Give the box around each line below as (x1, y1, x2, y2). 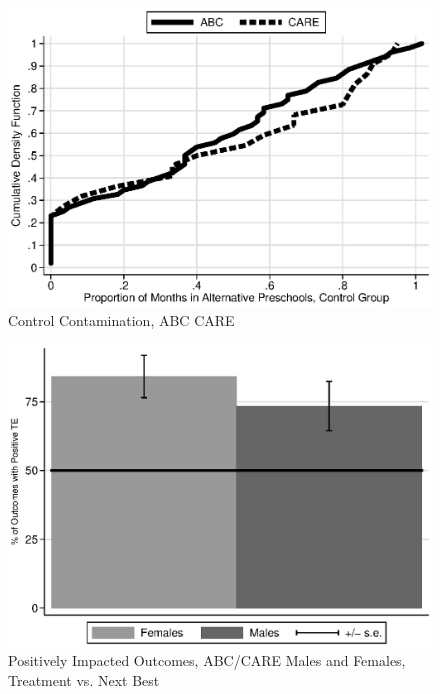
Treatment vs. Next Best (8, 669, 160, 690)
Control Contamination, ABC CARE (8, 310, 235, 331)
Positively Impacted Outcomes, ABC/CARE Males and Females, (8, 650, 406, 671)
